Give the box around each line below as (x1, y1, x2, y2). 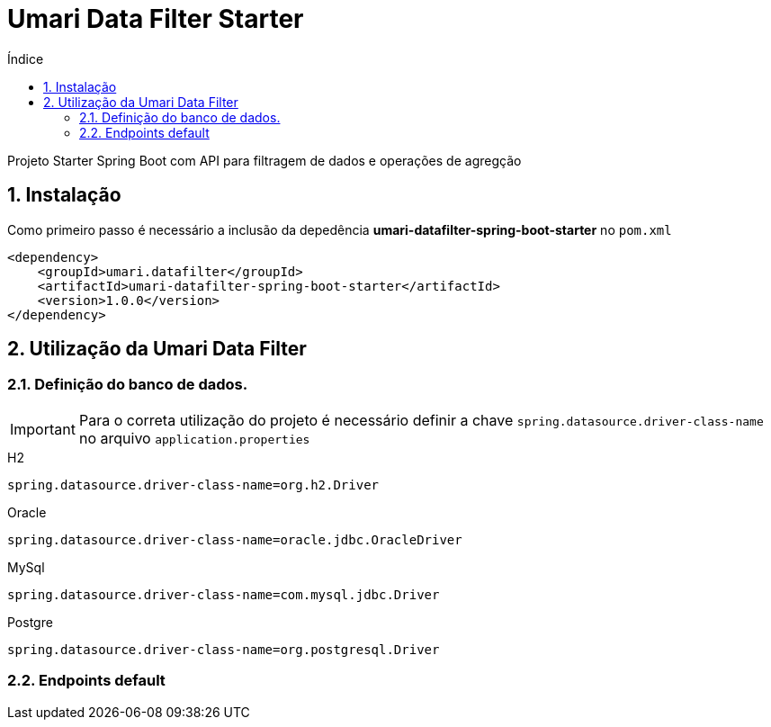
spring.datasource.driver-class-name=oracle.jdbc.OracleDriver (7, 532, 462, 547)
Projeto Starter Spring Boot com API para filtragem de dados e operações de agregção (7, 152, 522, 168)
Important (10, 419, 76, 438)
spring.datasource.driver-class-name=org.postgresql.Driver (7, 642, 440, 657)
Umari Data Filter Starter (7, 4, 304, 34)
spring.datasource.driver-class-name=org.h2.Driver (7, 477, 380, 492)
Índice (7, 50, 44, 67)
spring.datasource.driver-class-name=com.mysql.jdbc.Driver (7, 587, 440, 602)
